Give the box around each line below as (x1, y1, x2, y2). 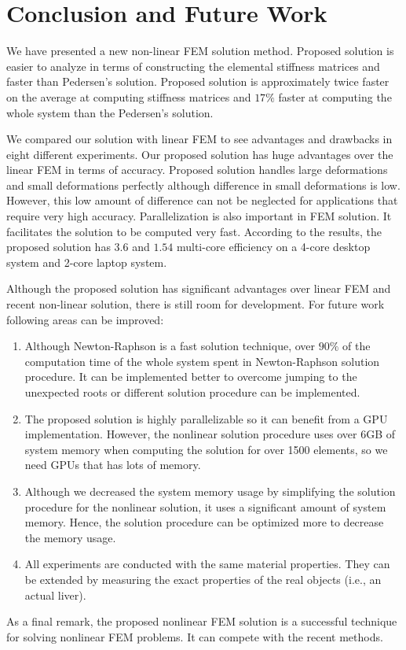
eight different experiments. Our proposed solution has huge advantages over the (6, 146, 393, 162)
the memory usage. (24, 529, 116, 545)
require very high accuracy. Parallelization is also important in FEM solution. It (6, 208, 392, 224)
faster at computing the (278, 88, 392, 105)
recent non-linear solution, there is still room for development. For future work (6, 296, 385, 312)
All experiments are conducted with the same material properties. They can (24, 556, 390, 572)
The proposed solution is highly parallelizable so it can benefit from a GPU (24, 410, 388, 427)
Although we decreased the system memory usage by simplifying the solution (24, 482, 396, 499)
